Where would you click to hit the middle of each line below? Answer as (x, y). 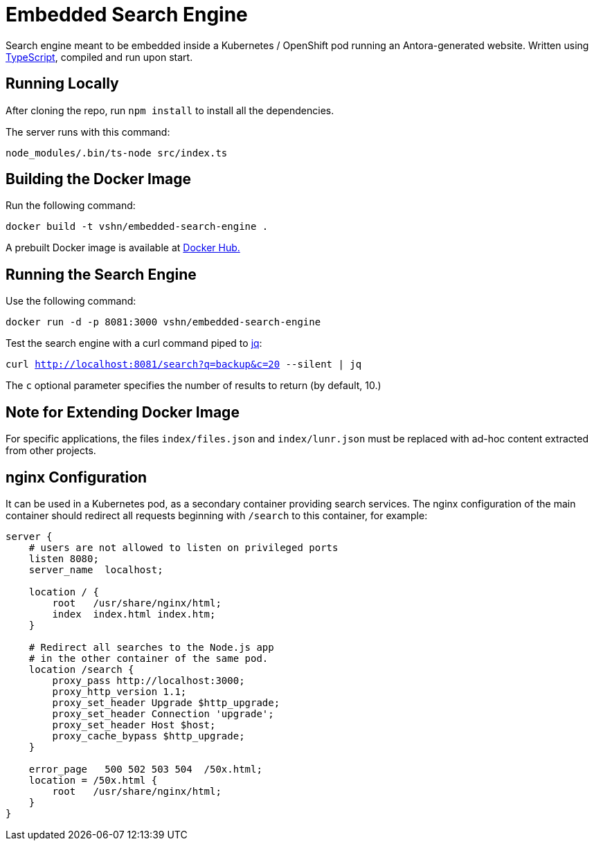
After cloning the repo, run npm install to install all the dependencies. (170, 110)
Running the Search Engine (101, 274)
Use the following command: (71, 301)
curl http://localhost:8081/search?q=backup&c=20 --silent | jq (184, 364)
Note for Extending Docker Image (123, 412)
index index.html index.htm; (134, 614)
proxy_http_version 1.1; (119, 691)
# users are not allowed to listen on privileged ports (183, 547)
